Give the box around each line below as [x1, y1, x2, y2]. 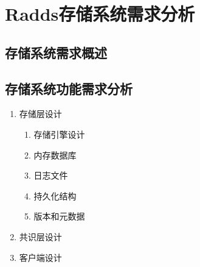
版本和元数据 [33, 210, 85, 222]
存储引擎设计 [33, 127, 85, 140]
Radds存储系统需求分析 [5, 1, 195, 26]
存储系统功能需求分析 [5, 79, 133, 98]
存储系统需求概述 [5, 43, 107, 62]
